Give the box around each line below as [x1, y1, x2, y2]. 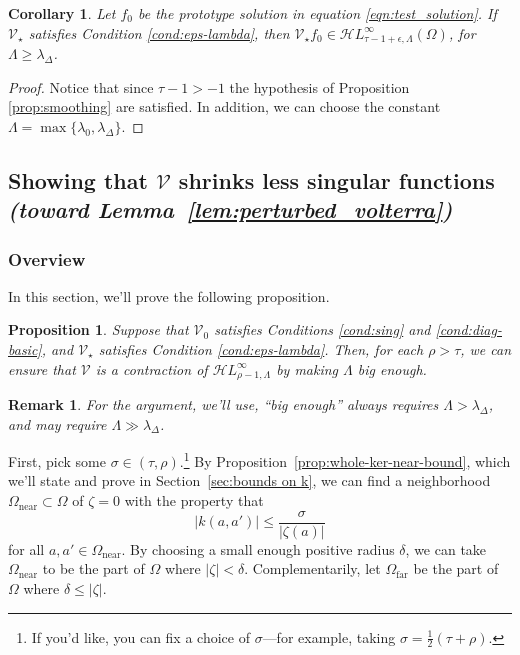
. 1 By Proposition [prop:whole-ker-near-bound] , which [179, 448, 511, 471]
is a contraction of [95, 358, 208, 379]
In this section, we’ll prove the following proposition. [8, 285, 330, 306]
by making [276, 358, 339, 379]
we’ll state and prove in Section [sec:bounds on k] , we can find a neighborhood [8, 470, 491, 491]
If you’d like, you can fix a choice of [31, 626, 250, 647]
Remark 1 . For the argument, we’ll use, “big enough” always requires [8, 394, 439, 415]
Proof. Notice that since [8, 76, 154, 97]
